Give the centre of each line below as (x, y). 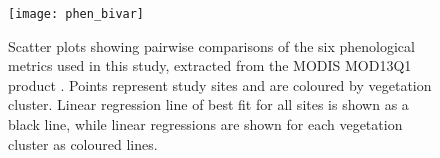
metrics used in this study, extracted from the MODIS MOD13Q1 (210, 65)
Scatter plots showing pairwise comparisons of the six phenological (211, 45)
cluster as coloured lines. (83, 143)
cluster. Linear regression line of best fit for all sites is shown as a (208, 104)
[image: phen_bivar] (76, 14)
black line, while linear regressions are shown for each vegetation (205, 124)
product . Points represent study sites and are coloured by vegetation (220, 84)
